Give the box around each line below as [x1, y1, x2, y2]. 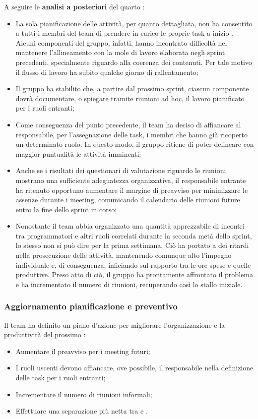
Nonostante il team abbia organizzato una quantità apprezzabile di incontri [15, 221, 245, 231]
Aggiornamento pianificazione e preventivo [4, 300, 178, 312]
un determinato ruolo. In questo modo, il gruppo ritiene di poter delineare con [15, 139, 254, 149]
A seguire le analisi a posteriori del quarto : [4, 1, 145, 11]
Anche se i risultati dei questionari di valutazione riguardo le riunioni [15, 165, 226, 176]
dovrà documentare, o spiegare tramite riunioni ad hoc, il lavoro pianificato [15, 93, 245, 103]
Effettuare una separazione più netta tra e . [15, 406, 148, 416]
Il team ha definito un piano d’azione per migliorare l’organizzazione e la [4, 319, 225, 330]
